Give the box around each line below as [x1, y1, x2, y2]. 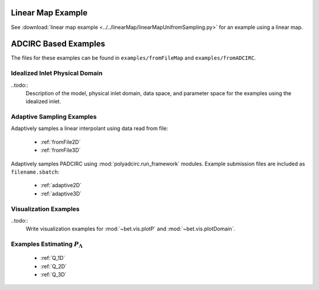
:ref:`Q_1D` [40, 255, 66, 262]
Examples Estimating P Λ [11, 240, 83, 249]
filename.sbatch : [11, 168, 60, 175]
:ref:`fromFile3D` [40, 146, 81, 154]
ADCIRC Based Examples [11, 39, 106, 49]
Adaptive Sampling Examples [11, 113, 97, 121]
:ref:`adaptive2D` [40, 182, 82, 189]
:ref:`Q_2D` [40, 263, 67, 270]
